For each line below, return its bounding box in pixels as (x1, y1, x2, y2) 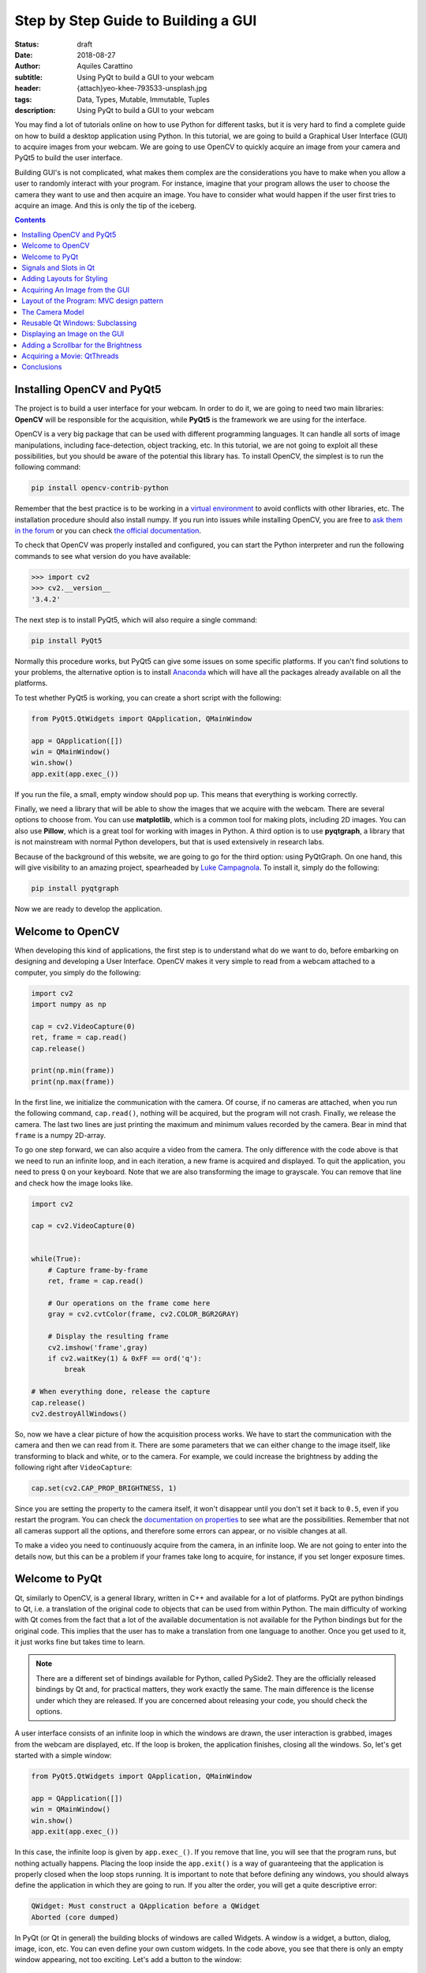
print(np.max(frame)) (31, 1077, 115, 1086)
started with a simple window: (14, 1750, 112, 1760)
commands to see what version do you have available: (14, 551, 191, 560)
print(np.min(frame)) (31, 1066, 115, 1075)
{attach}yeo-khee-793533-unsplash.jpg (77, 84, 207, 93)
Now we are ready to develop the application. (14, 904, 163, 913)
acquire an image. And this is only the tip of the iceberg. (14, 201, 197, 211)
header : (14, 84, 41, 93)
